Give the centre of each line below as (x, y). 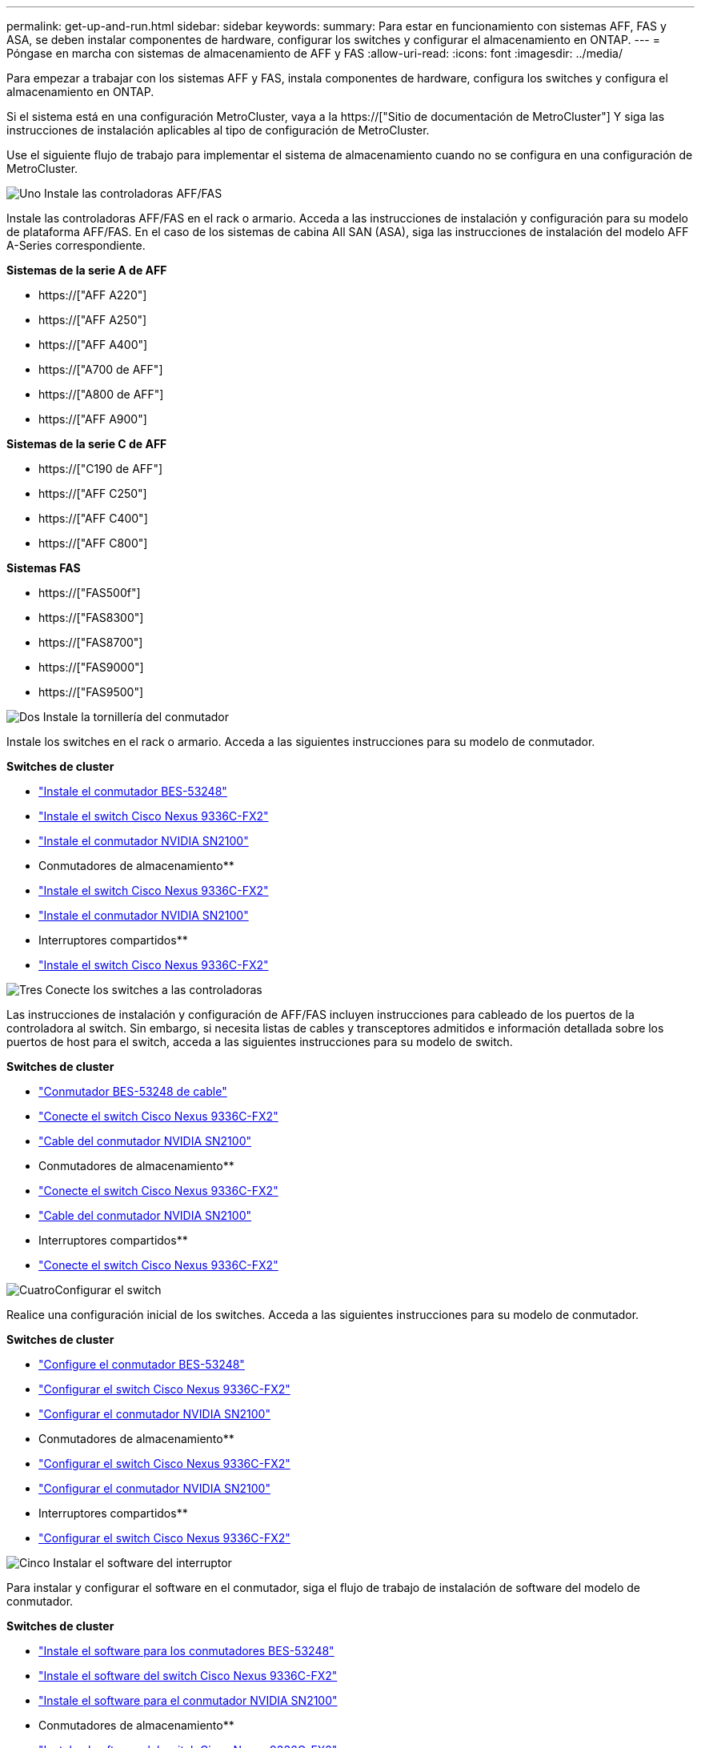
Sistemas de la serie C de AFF (87, 444)
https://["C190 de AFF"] (101, 469)
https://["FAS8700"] (91, 642)
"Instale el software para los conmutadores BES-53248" (186, 1651)
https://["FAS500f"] (90, 593)
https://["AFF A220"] (93, 295)
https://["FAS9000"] (91, 667)
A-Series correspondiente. (76, 245)
